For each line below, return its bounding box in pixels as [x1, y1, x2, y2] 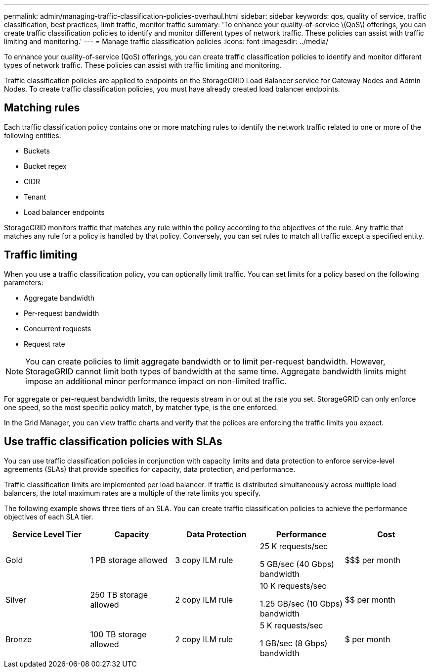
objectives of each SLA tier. [4, 512, 93, 521]
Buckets [24, 146, 50, 155]
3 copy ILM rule [175, 555, 233, 565]
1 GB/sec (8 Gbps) [260, 638, 328, 648]
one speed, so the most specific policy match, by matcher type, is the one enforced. [4, 403, 278, 412]
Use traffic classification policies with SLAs [4, 435, 222, 448]
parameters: [4, 278, 43, 287]
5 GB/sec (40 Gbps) [260, 559, 334, 569]
